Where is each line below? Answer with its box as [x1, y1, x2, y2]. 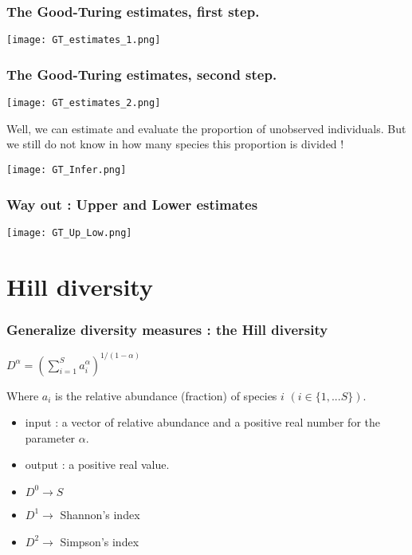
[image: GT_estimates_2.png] [6, 97, 161, 109]
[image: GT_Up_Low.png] [6, 226, 132, 238]
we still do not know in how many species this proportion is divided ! [6, 136, 344, 152]
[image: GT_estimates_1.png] [6, 34, 161, 46]
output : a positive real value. [25, 456, 170, 473]
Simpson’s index [60, 533, 139, 549]
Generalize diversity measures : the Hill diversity [6, 319, 328, 339]
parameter [25, 429, 76, 446]
